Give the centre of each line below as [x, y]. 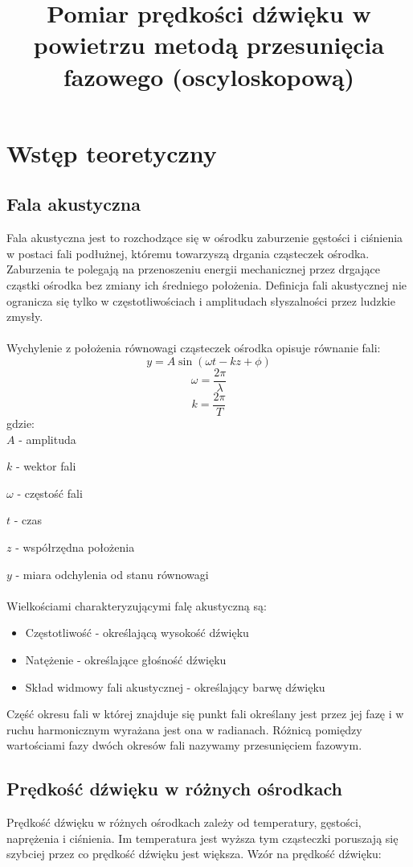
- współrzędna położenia [75, 546]
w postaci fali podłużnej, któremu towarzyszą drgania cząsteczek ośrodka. [188, 253]
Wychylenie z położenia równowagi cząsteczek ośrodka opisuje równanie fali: [194, 348]
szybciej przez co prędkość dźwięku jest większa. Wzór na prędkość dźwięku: [194, 854]
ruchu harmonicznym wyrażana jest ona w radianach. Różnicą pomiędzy [184, 729]
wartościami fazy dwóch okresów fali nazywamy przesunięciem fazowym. [184, 745]
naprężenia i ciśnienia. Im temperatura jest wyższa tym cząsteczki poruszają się [202, 838]
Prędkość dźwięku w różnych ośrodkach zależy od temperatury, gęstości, [184, 822]
